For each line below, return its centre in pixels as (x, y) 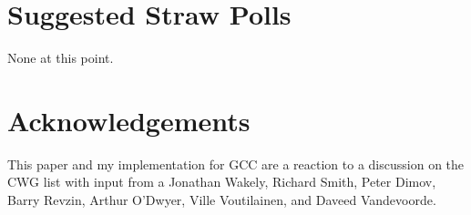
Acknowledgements (129, 120)
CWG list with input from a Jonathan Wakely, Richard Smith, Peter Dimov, (222, 182)
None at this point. (61, 58)
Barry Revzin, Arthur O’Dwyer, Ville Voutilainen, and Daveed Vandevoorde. (222, 200)
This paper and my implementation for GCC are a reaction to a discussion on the (236, 164)
